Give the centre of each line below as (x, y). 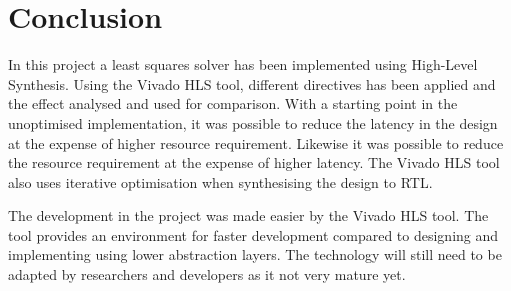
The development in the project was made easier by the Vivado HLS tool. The (248, 215)
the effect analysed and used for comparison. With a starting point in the (233, 103)
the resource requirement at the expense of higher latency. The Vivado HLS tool (254, 162)
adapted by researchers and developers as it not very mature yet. (207, 274)
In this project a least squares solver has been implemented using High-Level (243, 64)
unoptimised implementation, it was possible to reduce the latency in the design (253, 122)
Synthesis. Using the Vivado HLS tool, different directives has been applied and (252, 83)
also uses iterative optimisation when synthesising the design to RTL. (220, 181)
